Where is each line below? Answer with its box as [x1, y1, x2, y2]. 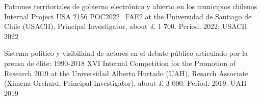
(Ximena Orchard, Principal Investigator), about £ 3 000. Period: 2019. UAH [4, 78, 247, 88]
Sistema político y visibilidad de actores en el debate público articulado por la [4, 48, 248, 58]
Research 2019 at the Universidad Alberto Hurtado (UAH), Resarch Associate [4, 68, 248, 78]
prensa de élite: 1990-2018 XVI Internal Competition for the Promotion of [4, 57, 236, 68]
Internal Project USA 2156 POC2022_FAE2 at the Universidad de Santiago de [4, 11, 252, 21]
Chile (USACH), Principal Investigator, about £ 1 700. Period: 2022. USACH [4, 21, 247, 31]
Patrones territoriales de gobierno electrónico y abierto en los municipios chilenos [4, 1, 257, 11]
